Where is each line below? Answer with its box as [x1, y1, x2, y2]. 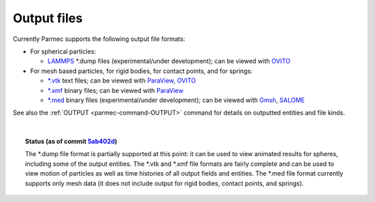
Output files [12, 10, 83, 26]
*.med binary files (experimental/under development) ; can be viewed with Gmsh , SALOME [47, 96, 306, 104]
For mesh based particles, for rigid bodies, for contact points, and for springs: [30, 67, 253, 75]
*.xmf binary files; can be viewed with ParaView [47, 86, 184, 94]
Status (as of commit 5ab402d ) [25, 137, 117, 146]
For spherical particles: [30, 47, 97, 56]
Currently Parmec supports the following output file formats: [12, 35, 185, 43]
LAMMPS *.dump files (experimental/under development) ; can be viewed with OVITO [47, 57, 291, 65]
